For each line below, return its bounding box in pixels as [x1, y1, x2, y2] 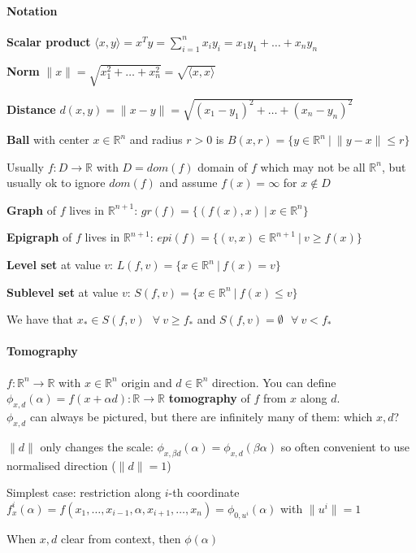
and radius [129, 131, 183, 148]
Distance [6, 100, 56, 117]
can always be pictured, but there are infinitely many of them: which [29, 408, 373, 425]
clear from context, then [61, 529, 181, 546]
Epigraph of [6, 229, 72, 246]
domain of [197, 158, 248, 175]
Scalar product [6, 33, 91, 50]
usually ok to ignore [6, 174, 106, 191]
